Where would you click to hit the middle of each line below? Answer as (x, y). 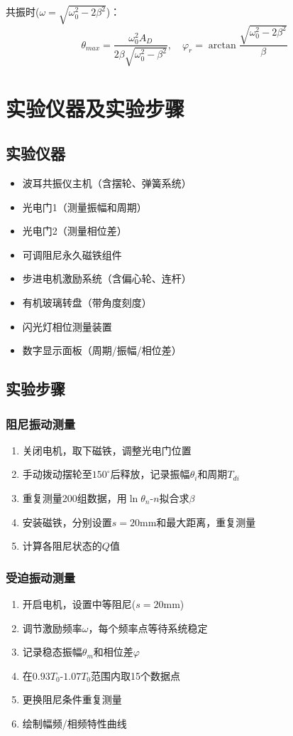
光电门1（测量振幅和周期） (84, 207)
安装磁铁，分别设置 (67, 522)
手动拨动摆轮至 (57, 474)
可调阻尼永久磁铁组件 (72, 254)
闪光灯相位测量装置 (67, 326)
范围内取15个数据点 (136, 675)
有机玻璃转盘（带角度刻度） (87, 303)
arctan (222, 45)
